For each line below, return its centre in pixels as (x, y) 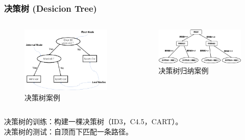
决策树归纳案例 (183, 71)
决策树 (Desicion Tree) (51, 8)
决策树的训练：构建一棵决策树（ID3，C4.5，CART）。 (93, 121)
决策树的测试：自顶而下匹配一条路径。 (68, 131)
